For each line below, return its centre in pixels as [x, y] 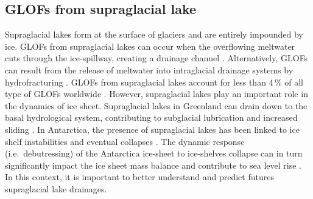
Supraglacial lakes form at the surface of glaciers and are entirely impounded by [154, 34]
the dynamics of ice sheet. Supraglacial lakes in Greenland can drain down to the [156, 105]
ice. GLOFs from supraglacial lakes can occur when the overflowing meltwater [150, 46]
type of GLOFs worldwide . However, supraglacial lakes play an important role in [156, 94]
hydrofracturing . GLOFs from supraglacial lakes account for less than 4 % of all [154, 82]
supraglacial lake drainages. [56, 188]
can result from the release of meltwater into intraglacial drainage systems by [149, 69]
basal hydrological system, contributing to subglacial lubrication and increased [151, 117]
